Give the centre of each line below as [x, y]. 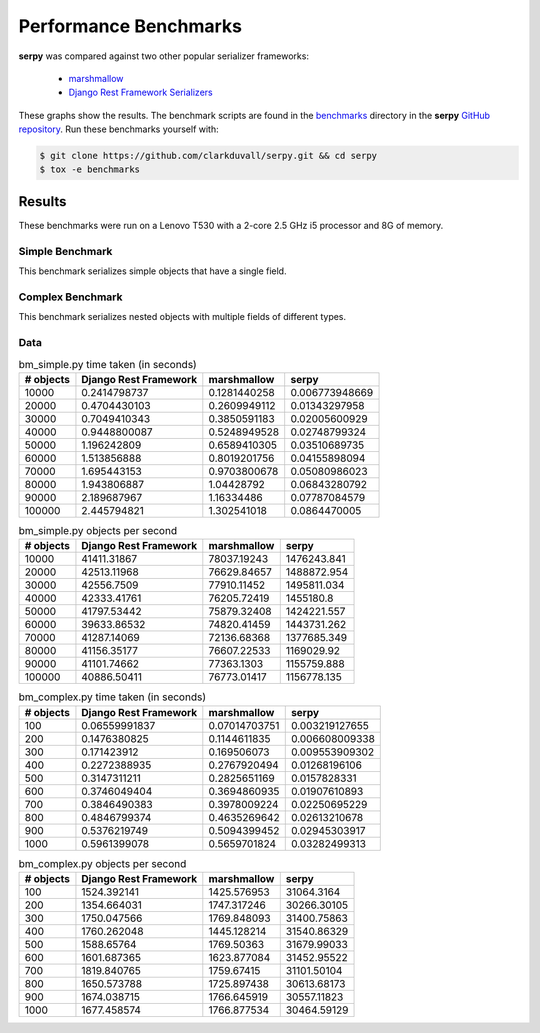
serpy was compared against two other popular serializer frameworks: [164, 56]
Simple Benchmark [65, 251]
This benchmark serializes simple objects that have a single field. [152, 271]
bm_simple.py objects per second [98, 530]
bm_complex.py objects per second [102, 863]
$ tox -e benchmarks [89, 169]
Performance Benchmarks [130, 26]
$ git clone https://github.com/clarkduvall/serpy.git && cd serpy [208, 156]
